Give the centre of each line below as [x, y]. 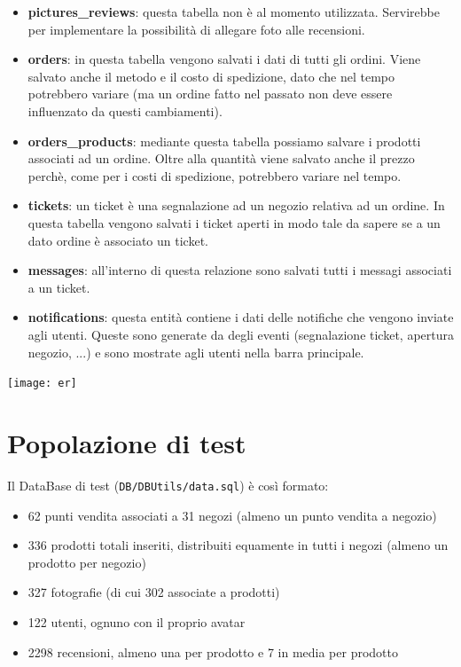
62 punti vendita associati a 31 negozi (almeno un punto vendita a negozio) [232, 515]
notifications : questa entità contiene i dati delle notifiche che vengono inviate [241, 317]
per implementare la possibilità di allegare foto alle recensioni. [196, 29]
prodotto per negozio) [87, 562]
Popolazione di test [127, 442]
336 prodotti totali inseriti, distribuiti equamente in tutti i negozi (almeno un [238, 545]
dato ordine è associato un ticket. [118, 240]
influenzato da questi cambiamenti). [125, 110]
